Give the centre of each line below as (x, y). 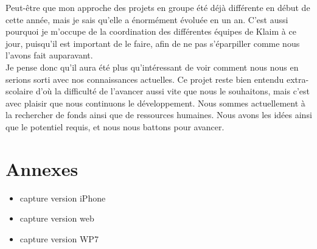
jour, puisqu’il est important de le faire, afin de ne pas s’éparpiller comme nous (153, 43)
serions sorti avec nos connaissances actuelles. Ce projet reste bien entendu (145, 79)
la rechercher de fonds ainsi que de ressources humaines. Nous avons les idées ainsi (159, 115)
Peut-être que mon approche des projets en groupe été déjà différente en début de (158, 7)
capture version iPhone (63, 198)
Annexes (42, 168)
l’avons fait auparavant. (49, 55)
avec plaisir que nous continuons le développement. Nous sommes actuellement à (155, 103)
